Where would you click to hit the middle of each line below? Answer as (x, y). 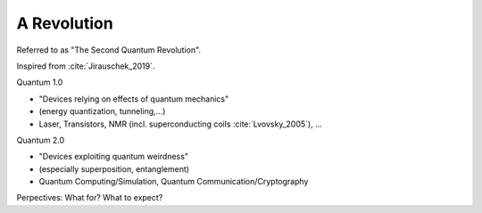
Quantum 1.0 (40, 82)
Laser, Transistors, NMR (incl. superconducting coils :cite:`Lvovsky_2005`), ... (181, 124)
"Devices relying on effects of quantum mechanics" (134, 99)
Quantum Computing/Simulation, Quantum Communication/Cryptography (174, 182)
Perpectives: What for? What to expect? (90, 198)
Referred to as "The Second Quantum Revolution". (108, 50)
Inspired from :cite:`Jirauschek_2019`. (86, 66)
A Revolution (65, 23)
